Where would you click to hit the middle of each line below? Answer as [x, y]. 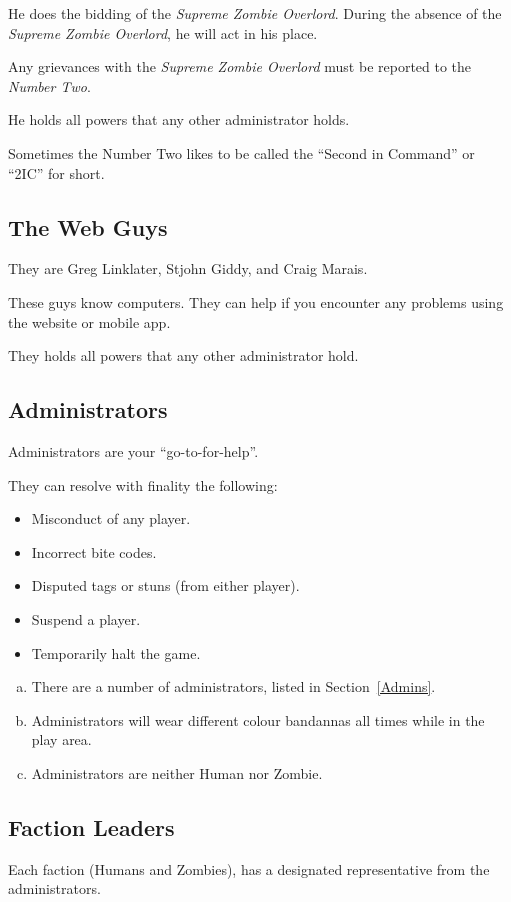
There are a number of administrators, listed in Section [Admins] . [233, 686]
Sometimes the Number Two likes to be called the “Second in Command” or [241, 152]
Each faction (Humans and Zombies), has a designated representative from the [249, 868]
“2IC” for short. [56, 172]
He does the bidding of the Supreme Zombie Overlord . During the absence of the [255, 13]
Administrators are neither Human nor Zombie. [177, 772]
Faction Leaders [91, 826]
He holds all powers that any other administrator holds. [179, 119]
